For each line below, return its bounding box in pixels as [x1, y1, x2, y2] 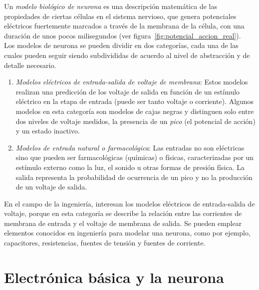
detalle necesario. [4, 59, 56, 70]
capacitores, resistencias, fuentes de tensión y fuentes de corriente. [4, 237, 206, 248]
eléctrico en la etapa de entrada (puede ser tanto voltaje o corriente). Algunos [15, 96, 254, 106]
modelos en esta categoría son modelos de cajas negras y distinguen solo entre [15, 105, 254, 116]
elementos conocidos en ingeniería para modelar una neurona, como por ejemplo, [4, 227, 251, 238]
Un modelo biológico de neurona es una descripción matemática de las [4, 1, 217, 11]
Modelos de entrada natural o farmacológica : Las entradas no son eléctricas [15, 142, 245, 152]
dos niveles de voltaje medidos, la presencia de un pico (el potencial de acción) [15, 115, 256, 126]
